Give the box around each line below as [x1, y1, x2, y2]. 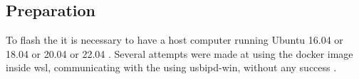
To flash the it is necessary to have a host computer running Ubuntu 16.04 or [6, 32, 343, 47]
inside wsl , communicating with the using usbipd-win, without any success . [6, 60, 337, 75]
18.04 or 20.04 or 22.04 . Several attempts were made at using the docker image [6, 46, 353, 61]
